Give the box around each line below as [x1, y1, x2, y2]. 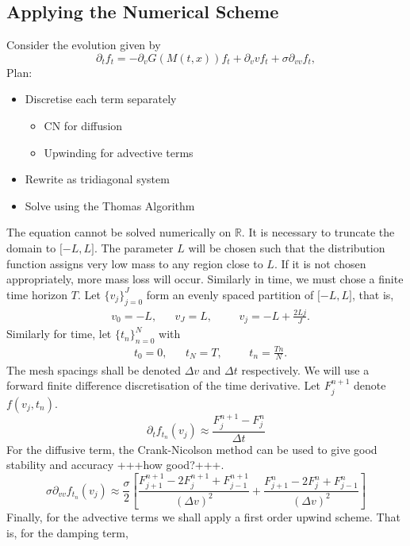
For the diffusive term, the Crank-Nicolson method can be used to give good [6, 440, 377, 457]
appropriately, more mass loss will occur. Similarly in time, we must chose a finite [6, 271, 404, 287]
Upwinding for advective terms [44, 144, 194, 160]
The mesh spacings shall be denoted [6, 361, 182, 378]
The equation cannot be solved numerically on [6, 224, 232, 240]
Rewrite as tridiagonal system [25, 171, 170, 187]
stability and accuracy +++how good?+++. [6, 456, 224, 473]
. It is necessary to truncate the [241, 224, 395, 240]
